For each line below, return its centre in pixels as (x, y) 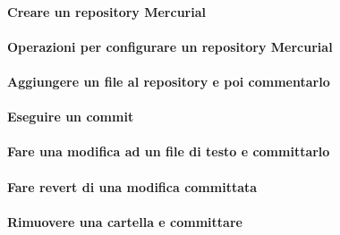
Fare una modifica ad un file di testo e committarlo (169, 151)
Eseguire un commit (71, 117)
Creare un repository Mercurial (106, 11)
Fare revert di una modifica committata (132, 186)
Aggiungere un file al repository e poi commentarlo (169, 81)
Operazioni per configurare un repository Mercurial (170, 46)
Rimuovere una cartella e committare (125, 221)
